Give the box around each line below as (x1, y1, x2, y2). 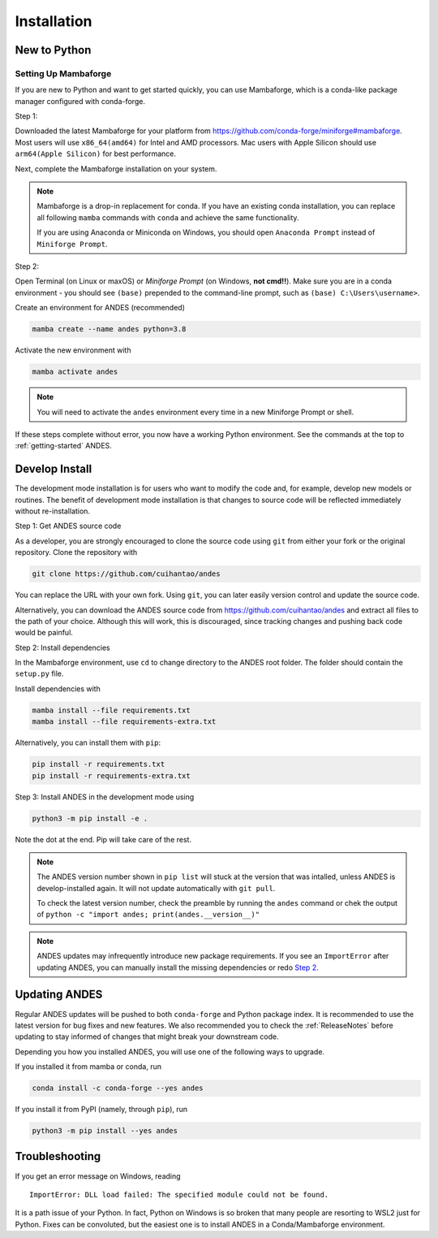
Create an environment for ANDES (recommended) (15, 303, 186, 313)
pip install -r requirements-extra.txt (32, 771, 191, 780)
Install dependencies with (15, 683, 101, 694)
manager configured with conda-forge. (15, 96, 146, 106)
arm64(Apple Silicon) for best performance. (15, 149, 176, 158)
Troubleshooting (15, 1149, 101, 1163)
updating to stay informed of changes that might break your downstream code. (15, 1032, 279, 1041)
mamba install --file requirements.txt (32, 705, 191, 715)
